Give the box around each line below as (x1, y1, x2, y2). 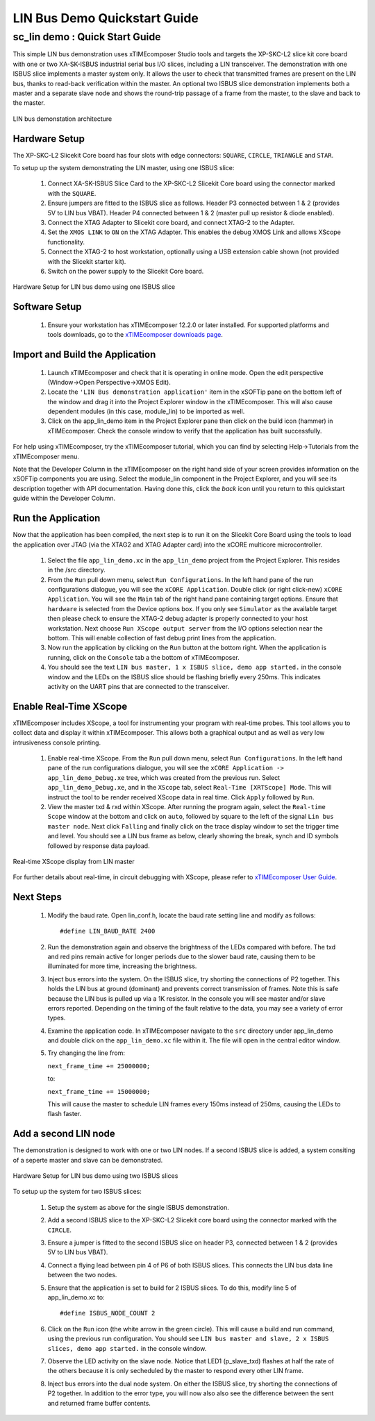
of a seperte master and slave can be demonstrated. (12, 1156, 163, 1164)
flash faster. (47, 1110, 82, 1118)
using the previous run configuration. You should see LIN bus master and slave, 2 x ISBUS (47, 1334, 329, 1343)
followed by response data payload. (47, 841, 150, 850)
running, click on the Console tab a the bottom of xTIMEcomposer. (47, 653, 240, 661)
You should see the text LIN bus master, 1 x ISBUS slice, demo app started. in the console (47, 663, 342, 672)
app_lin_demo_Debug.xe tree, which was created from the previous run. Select (47, 773, 281, 781)
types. (47, 1014, 66, 1022)
